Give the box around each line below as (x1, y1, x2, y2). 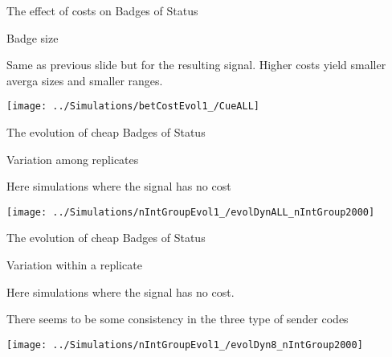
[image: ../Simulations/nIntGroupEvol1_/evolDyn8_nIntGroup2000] (6, 339, 363, 351)
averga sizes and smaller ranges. (6, 72, 163, 88)
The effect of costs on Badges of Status (6, 2, 198, 18)
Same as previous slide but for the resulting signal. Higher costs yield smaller (6, 56, 386, 73)
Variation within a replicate (6, 256, 142, 273)
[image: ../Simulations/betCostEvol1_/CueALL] (6, 101, 259, 113)
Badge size (6, 29, 59, 46)
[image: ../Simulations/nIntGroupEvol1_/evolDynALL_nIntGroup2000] (6, 206, 375, 218)
